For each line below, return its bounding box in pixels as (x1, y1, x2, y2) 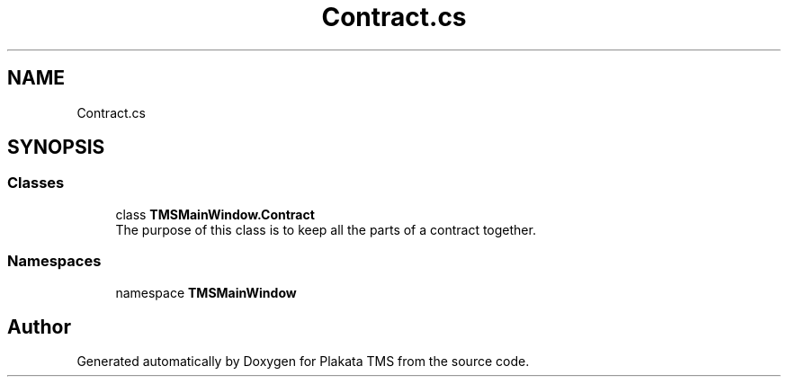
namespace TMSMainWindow (115, 284, 297, 300)
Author (7, 315, 71, 338)
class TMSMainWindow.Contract (115, 206, 315, 222)
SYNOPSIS (7, 136, 105, 159)
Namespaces (7, 252, 102, 271)
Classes (7, 174, 65, 192)
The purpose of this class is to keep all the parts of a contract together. (115, 221, 536, 237)
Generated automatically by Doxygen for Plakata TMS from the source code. (76, 353, 530, 370)
